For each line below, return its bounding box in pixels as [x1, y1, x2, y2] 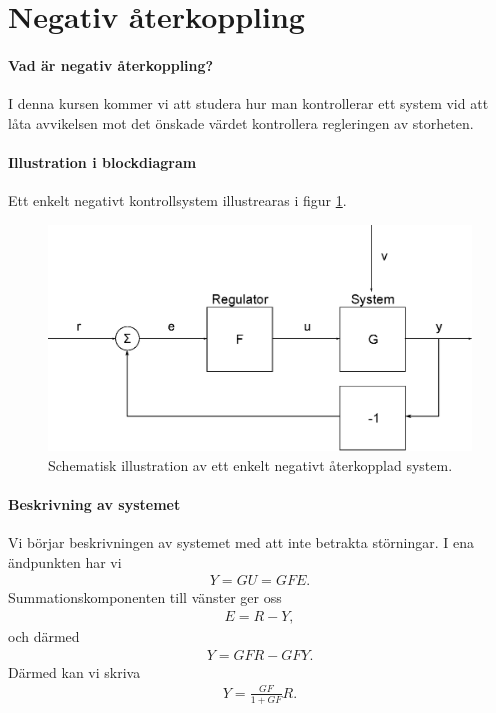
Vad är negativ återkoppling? [8, 54, 214, 75]
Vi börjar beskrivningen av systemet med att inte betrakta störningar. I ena [8, 532, 475, 553]
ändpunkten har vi [8, 551, 122, 572]
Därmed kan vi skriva [8, 661, 141, 682]
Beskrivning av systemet [8, 494, 181, 515]
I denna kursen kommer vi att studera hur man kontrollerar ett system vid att [8, 93, 489, 114]
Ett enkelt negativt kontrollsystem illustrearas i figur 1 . [8, 190, 347, 211]
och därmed [8, 626, 80, 647]
